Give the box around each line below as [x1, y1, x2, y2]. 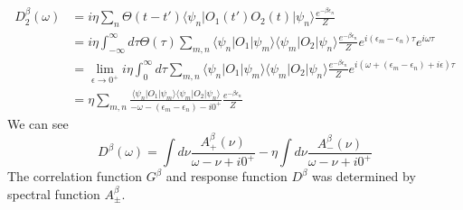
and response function [165, 167, 288, 186]
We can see [7, 114, 69, 132]
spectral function [7, 184, 100, 203]
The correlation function [7, 167, 143, 186]
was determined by [311, 167, 416, 186]
